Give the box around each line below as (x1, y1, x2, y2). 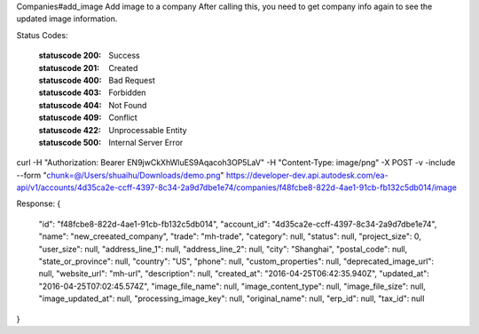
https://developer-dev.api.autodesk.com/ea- (225, 170, 389, 180)
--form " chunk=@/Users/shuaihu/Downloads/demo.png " (16, 170, 225, 180)
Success (108, 50, 141, 61)
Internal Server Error (108, 137, 184, 147)
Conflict (108, 112, 137, 123)
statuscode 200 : (38, 50, 102, 61)
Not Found (108, 99, 147, 110)
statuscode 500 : (38, 137, 102, 147)
